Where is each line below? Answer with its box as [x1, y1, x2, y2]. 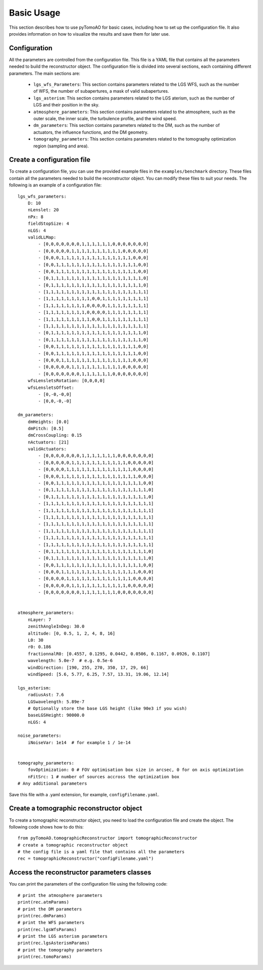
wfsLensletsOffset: [27, 384, 75, 390]
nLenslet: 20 [27, 207, 59, 213]
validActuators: [27, 446, 67, 452]
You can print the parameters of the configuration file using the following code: [9, 881, 168, 887]
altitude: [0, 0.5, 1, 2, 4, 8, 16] [27, 630, 115, 636]
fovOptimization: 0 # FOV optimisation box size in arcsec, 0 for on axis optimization [27, 767, 244, 773]
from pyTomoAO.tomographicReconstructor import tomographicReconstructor [18, 835, 198, 841]
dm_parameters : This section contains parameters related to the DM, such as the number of [33, 122, 220, 128]
